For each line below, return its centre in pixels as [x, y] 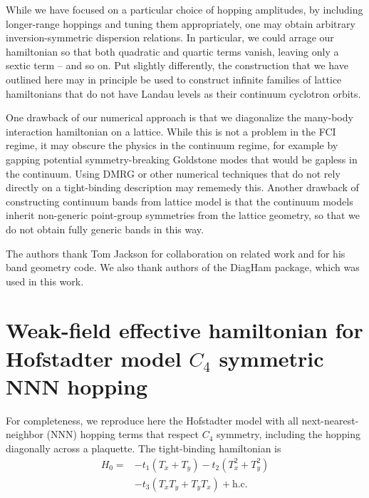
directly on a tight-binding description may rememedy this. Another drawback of [182, 187]
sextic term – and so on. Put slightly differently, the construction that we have [177, 65]
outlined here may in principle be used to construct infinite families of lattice [174, 79]
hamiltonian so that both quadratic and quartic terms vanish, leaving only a [172, 51]
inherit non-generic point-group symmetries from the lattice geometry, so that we [183, 215]
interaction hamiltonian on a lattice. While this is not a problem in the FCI [171, 131]
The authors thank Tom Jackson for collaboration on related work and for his [176, 253]
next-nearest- [330, 420]
